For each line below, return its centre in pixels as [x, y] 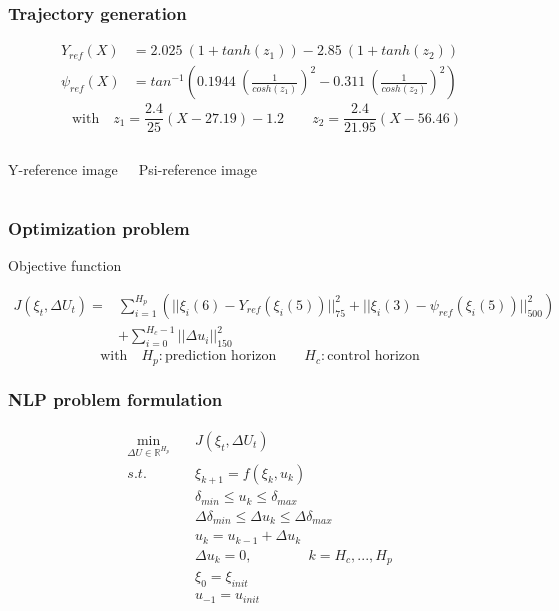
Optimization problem [99, 227]
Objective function [65, 265]
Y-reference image [63, 169]
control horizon [373, 356]
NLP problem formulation [115, 399]
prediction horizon [220, 356]
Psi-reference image [197, 169]
